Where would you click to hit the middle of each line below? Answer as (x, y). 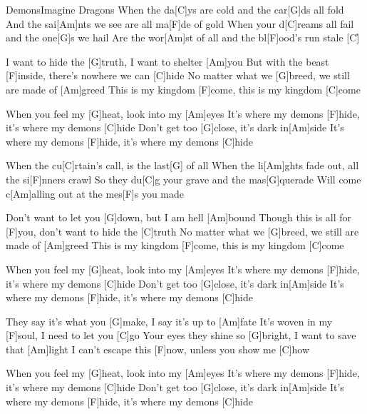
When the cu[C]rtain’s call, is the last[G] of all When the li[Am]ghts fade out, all (182, 165)
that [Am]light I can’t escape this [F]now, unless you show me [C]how (157, 349)
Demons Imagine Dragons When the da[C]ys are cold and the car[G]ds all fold (175, 9)
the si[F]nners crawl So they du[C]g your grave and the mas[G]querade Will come (183, 179)
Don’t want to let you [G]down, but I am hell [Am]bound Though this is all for (179, 217)
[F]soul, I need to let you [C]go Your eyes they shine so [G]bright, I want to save (181, 335)
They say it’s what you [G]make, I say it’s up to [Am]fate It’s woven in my (169, 321)
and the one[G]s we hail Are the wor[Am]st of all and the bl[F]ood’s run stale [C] (183, 37)
